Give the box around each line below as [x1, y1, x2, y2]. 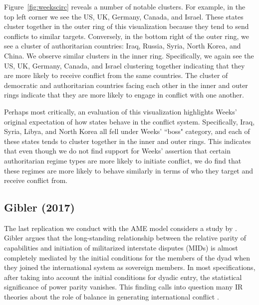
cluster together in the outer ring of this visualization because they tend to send [4, 21, 249, 31]
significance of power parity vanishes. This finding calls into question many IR [4, 281, 243, 292]
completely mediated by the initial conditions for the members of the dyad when [4, 252, 250, 262]
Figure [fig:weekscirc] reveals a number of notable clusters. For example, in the [4, 1, 246, 11]
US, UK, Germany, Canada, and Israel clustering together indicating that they [4, 60, 245, 70]
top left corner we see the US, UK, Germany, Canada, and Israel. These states [4, 11, 244, 21]
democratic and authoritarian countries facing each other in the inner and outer [4, 79, 248, 90]
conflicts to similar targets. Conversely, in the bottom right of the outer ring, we [4, 30, 249, 41]
